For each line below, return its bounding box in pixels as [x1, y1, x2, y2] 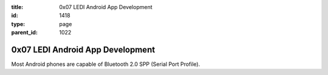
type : [11, 20, 26, 27]
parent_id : [11, 29, 38, 36]
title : [11, 4, 24, 10]
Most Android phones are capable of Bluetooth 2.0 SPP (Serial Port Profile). [11, 60, 200, 68]
